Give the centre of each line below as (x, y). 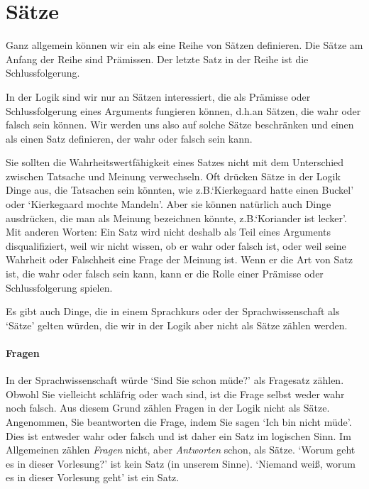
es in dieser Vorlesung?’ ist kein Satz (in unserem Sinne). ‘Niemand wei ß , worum (181, 463)
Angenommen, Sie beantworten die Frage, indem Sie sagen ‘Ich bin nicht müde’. (179, 421)
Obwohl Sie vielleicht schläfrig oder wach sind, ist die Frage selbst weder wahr (175, 394)
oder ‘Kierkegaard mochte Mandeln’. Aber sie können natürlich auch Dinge (169, 204)
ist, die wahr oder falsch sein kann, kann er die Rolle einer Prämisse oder (165, 274)
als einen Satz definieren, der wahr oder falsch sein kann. (129, 138)
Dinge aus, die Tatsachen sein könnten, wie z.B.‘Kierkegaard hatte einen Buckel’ (180, 190)
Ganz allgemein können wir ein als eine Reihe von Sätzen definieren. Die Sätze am (184, 45)
